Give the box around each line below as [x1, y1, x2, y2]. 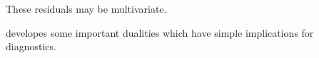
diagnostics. [6, 39, 56, 54]
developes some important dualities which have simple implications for [6, 25, 314, 40]
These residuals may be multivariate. [6, 1, 167, 16]
